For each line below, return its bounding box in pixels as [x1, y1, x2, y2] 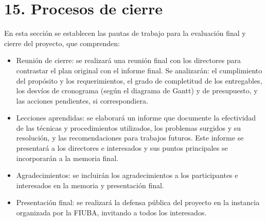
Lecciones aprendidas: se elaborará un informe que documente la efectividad [16, 112, 256, 123]
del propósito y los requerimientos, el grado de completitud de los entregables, [16, 75, 262, 86]
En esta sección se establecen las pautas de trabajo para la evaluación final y [4, 28, 246, 38]
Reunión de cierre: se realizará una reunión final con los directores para [16, 55, 241, 66]
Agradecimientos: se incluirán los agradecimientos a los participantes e [16, 170, 238, 180]
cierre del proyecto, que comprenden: [4, 37, 120, 48]
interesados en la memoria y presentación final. [16, 179, 164, 190]
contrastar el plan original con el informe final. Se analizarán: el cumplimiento [16, 65, 262, 75]
